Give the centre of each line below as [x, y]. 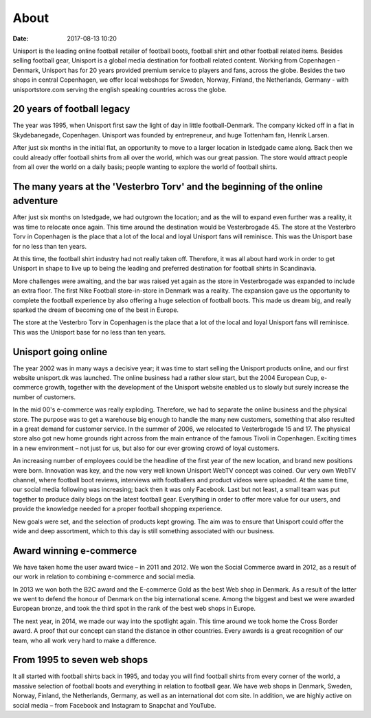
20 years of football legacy [71, 109]
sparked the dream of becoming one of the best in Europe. [95, 310]
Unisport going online [60, 351]
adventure [35, 201]
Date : [21, 38]
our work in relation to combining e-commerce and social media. [104, 576]
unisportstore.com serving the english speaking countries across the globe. [120, 89]
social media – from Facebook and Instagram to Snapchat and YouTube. [114, 705]
